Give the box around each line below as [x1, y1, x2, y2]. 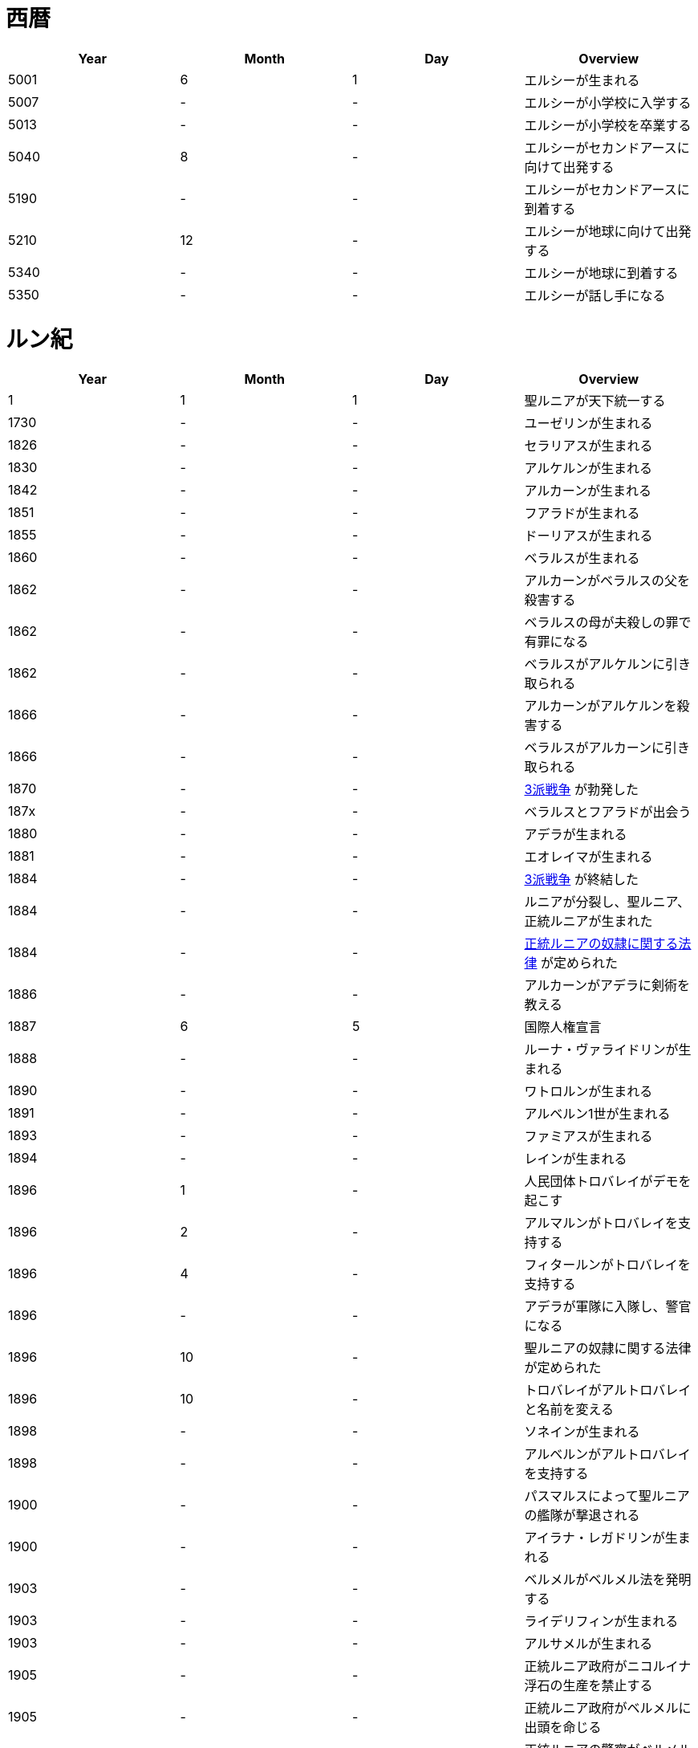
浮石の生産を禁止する [524, 1677, 653, 1694]
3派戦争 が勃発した [524, 781, 639, 798]
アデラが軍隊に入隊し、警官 [524, 1298, 692, 1315]
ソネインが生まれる [524, 1424, 640, 1440]
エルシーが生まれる [524, 71, 640, 88]
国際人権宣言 [524, 1019, 602, 1036]
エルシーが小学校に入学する [524, 94, 692, 111]
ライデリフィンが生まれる [524, 1613, 679, 1630]
